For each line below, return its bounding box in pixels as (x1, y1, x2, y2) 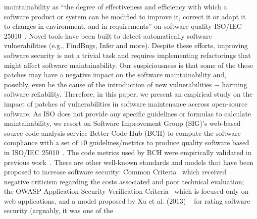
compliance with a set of (4, 137, 78, 148)
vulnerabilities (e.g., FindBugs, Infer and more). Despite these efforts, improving (4, 40, 248, 51)
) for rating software (183, 195, 250, 206)
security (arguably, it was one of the (4, 205, 113, 216)
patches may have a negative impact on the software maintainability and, (4, 69, 226, 80)
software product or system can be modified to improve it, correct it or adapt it (4, 11, 246, 21)
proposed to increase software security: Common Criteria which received (4, 166, 226, 177)
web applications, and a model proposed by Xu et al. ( (4, 195, 169, 206)
